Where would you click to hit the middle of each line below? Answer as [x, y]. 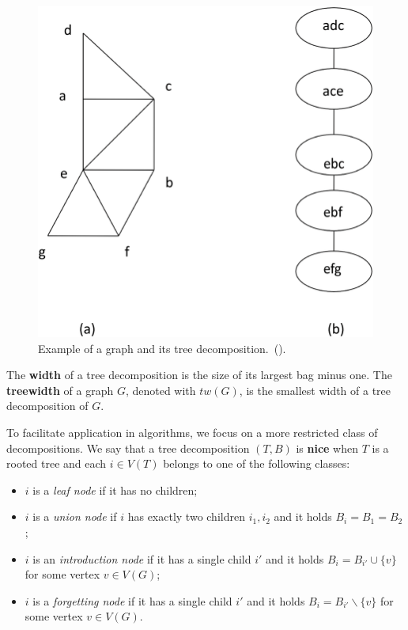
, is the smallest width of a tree [315, 390]
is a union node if [75, 516]
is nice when [327, 448]
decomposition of [47, 406]
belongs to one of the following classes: [257, 463]
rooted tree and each [57, 463]
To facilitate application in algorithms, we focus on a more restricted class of [192, 432]
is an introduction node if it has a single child [142, 558]
